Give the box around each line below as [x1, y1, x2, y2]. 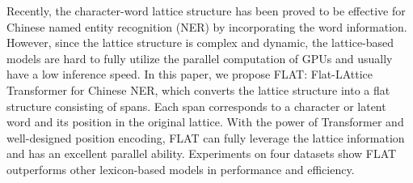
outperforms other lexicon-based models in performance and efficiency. [6, 160, 355, 177]
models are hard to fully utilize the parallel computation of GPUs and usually [6, 49, 393, 66]
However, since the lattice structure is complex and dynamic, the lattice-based [6, 34, 394, 51]
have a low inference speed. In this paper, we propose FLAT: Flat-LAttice [6, 66, 373, 83]
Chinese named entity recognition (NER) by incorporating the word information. [6, 18, 407, 35]
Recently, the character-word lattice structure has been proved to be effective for [6, 2, 406, 19]
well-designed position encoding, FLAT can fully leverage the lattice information [6, 129, 405, 146]
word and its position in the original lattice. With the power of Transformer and [6, 113, 404, 130]
